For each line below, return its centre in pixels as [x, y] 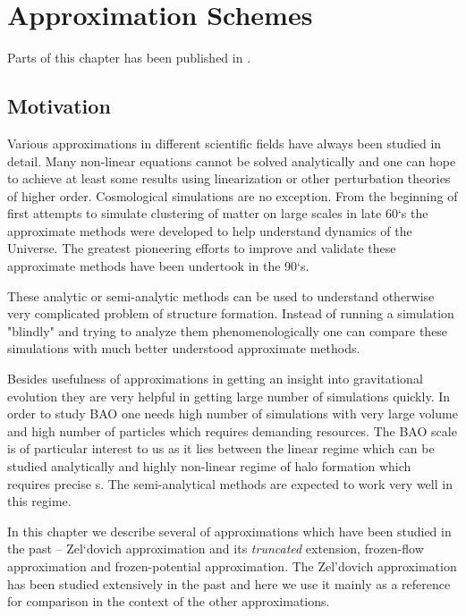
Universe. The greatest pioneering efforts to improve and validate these [202, 248]
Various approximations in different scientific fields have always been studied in [225, 143]
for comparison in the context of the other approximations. [169, 601]
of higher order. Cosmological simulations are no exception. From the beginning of [233, 195]
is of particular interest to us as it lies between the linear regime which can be [221, 448]
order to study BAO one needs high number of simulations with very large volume [233, 413]
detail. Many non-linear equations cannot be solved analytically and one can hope [232, 160]
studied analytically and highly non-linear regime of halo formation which [209, 466]
